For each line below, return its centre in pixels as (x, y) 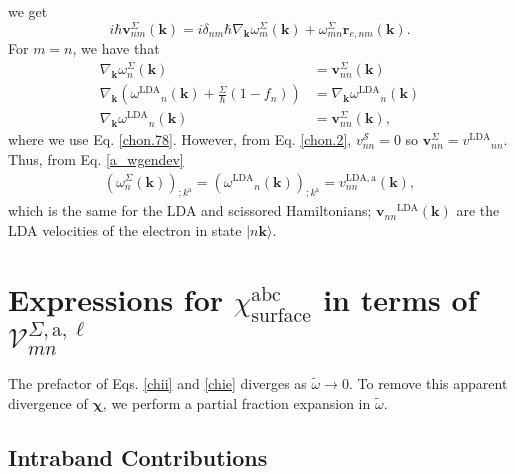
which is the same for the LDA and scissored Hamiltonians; (190, 210)
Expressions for (116, 298)
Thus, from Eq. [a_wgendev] (96, 158)
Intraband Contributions (138, 456)
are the (478, 210)
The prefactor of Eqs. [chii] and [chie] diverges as (157, 382)
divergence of (48, 402)
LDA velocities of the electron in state (125, 229)
